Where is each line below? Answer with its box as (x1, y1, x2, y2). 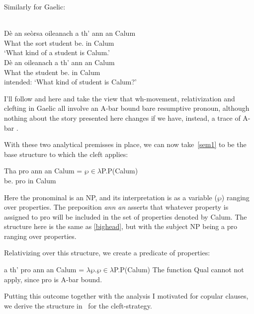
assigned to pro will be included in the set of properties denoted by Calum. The (4, 211, 247, 222)
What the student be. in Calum (4, 67, 100, 77)
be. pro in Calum (4, 175, 56, 185)
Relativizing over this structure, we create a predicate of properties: (4, 247, 210, 258)
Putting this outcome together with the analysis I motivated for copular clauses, (4, 291, 249, 301)
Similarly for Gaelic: (4, 1, 66, 11)
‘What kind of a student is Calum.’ (4, 47, 110, 58)
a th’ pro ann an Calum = (4, 264, 85, 275)
